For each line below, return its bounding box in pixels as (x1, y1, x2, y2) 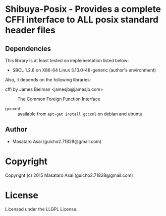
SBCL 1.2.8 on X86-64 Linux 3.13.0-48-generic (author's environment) (12, 67, 156, 73)
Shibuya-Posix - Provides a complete (5, 3, 161, 15)
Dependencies (5, 44, 51, 53)
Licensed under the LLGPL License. (5, 206, 78, 212)
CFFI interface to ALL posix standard (5, 14, 159, 25)
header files (5, 25, 55, 36)
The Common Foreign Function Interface (17, 96, 101, 102)
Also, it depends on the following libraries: (5, 77, 91, 82)
